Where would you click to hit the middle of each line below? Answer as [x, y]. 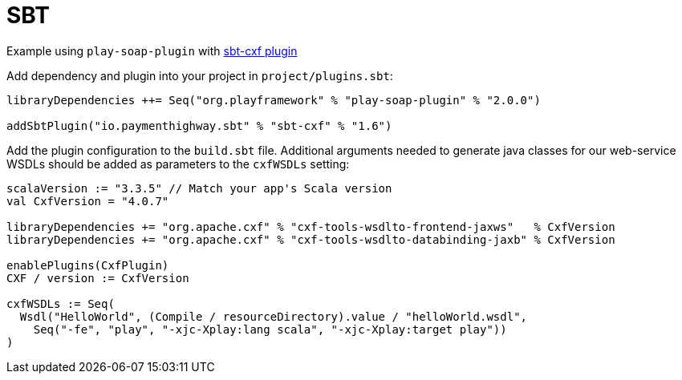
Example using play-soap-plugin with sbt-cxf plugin [152, 51]
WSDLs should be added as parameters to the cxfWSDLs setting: [178, 164]
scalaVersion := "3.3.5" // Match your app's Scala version [199, 188]
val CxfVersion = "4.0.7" [88, 201]
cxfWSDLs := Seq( [61, 303]
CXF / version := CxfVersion [98, 278]
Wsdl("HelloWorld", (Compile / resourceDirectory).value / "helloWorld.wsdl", [274, 316]
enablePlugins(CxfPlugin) [88, 265]
